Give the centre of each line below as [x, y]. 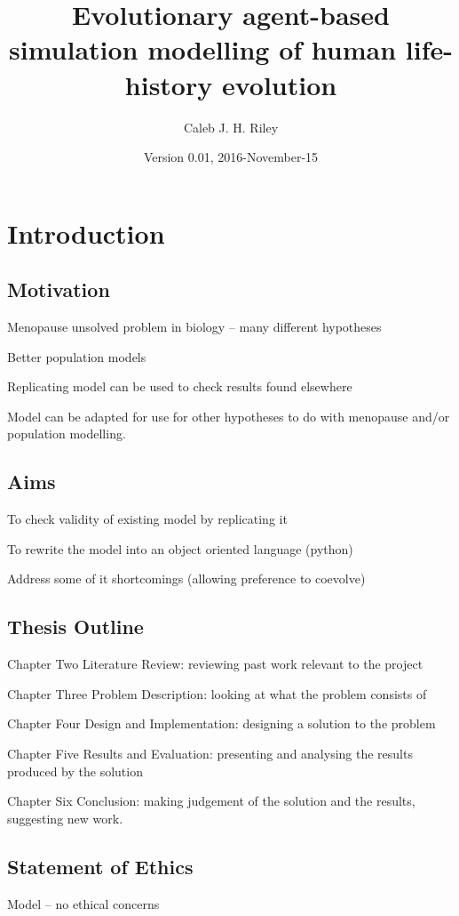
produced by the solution [75, 771]
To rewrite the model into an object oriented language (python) [180, 548]
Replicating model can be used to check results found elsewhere [180, 386]
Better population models [77, 356]
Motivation [59, 289]
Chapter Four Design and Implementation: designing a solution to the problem [222, 723]
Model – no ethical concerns [83, 903]
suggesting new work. [65, 818]
